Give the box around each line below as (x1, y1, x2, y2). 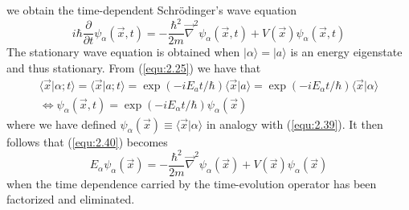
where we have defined (6, 115, 117, 132)
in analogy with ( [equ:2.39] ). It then (206, 115, 383, 132)
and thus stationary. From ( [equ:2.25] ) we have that (6, 59, 261, 76)
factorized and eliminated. (6, 191, 135, 208)
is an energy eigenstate (290, 43, 403, 60)
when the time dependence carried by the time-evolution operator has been (6, 175, 377, 191)
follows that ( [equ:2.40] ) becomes (6, 133, 168, 150)
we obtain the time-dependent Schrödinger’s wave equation (6, 2, 297, 18)
